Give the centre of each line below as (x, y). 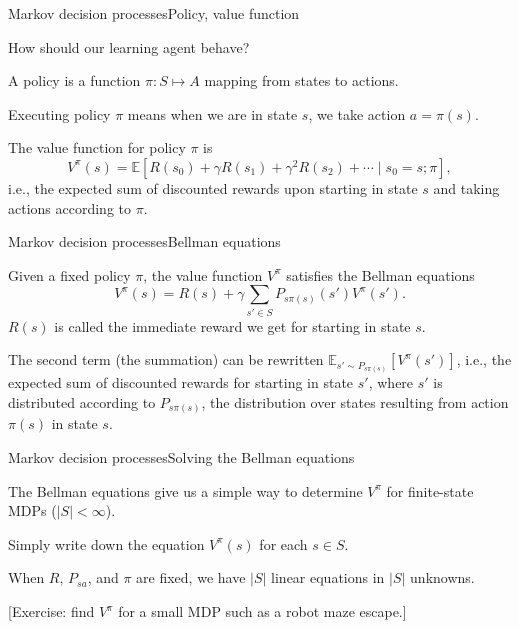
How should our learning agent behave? (129, 46)
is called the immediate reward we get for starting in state (232, 325)
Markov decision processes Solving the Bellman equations (181, 457)
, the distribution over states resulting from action (355, 401)
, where (391, 382)
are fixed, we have (191, 577)
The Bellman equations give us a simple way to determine (185, 490)
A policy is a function (74, 80)
